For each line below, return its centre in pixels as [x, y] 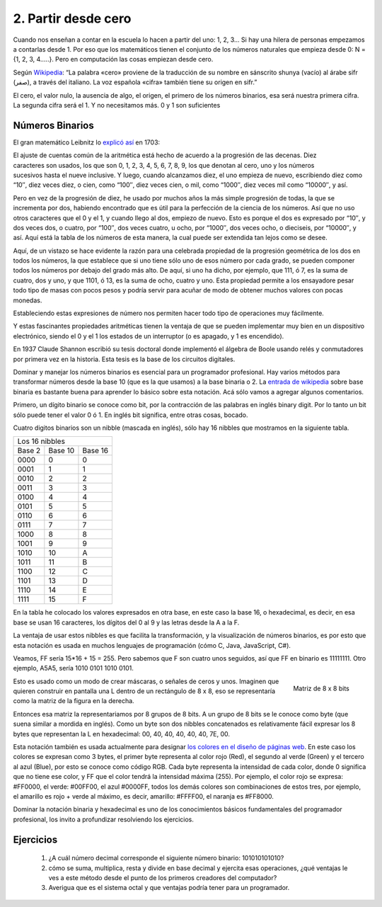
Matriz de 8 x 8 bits [321, 689]
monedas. [28, 300]
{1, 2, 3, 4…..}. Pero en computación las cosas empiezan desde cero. [113, 59]
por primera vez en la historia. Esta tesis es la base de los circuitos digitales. [124, 359]
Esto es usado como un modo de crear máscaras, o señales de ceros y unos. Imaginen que [146, 681]
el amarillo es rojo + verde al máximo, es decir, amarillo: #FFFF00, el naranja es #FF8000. [143, 796]
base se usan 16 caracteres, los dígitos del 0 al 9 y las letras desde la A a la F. [126, 622]
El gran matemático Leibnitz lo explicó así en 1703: [87, 142]
